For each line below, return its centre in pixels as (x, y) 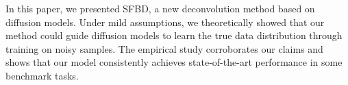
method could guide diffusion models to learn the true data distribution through (174, 35)
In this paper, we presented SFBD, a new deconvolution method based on (160, 8)
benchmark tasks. (42, 75)
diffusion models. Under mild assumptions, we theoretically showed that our (165, 22)
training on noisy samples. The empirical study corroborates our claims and (164, 48)
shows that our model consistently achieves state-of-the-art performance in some (174, 62)
